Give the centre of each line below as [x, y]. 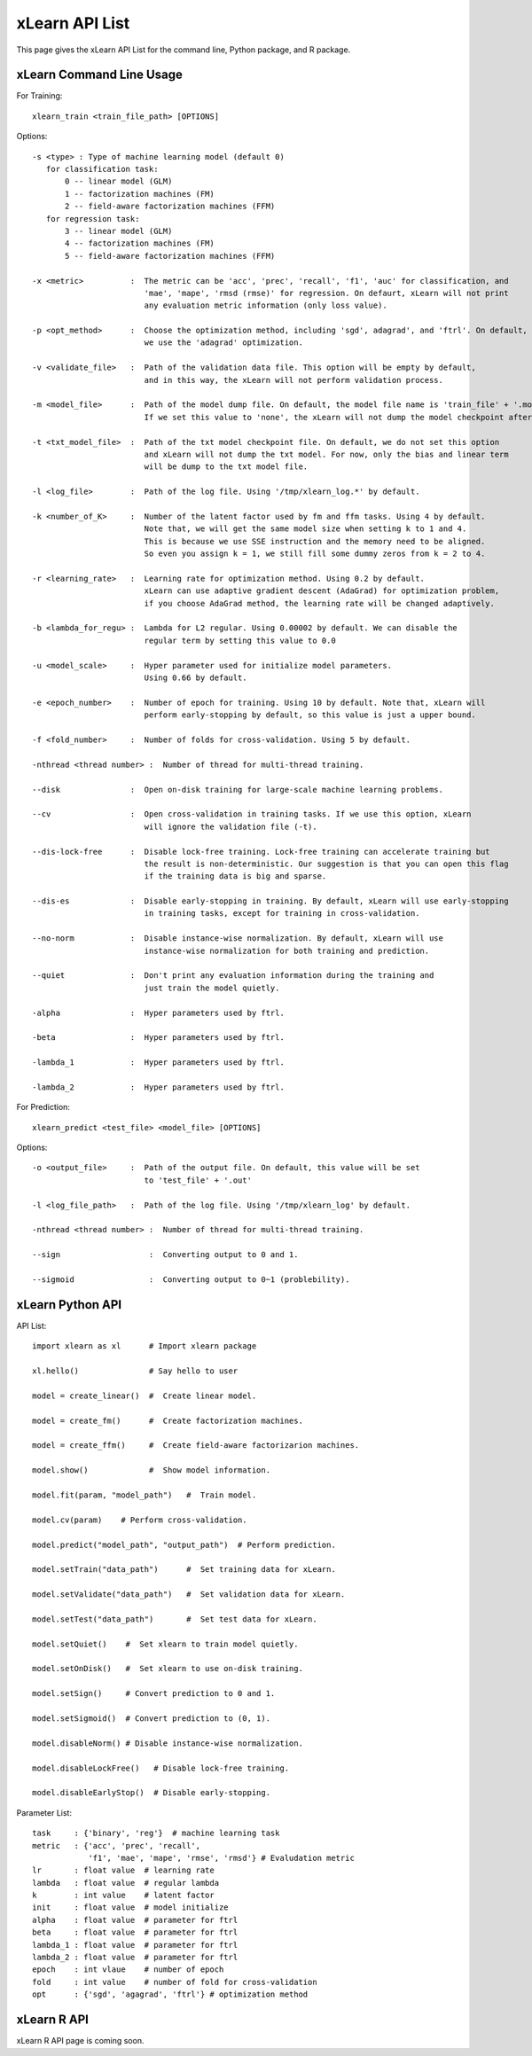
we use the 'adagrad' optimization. [223, 343]
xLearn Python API [69, 1305]
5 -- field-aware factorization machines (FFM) [170, 256]
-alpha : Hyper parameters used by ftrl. [159, 1012]
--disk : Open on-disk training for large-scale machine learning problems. [238, 790]
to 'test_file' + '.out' [198, 1180]
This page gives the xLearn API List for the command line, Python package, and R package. [184, 50]
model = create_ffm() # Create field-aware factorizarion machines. [196, 1446]
